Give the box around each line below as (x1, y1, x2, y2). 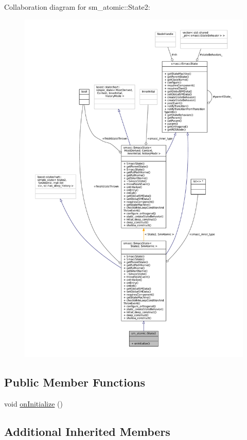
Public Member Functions (4, 374, 145, 390)
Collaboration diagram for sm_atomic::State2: (4, 2, 150, 12)
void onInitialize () (4, 398, 63, 409)
